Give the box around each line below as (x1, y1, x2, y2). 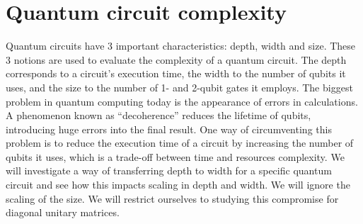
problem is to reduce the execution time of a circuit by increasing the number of (6, 135, 354, 150)
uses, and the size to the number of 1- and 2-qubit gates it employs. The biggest (6, 79, 353, 94)
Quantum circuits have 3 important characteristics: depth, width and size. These (6, 38, 356, 53)
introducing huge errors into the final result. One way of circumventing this (6, 121, 332, 136)
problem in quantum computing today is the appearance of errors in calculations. (6, 94, 358, 108)
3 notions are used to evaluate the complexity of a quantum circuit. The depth (6, 52, 347, 67)
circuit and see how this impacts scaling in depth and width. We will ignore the (6, 177, 350, 192)
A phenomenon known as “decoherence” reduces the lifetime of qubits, (6, 108, 311, 123)
